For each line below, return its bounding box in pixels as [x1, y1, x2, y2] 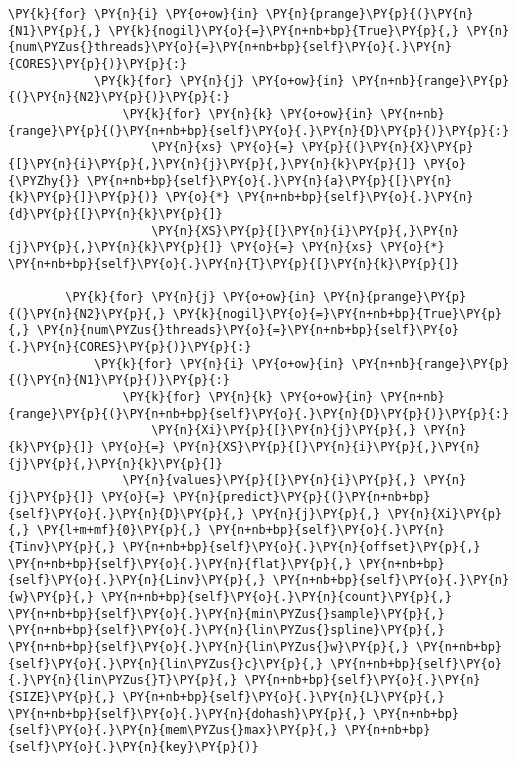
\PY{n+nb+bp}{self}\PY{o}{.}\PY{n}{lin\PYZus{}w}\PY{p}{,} [8, 639, 409, 654]
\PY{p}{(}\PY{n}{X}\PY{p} [301, 140, 474, 155]
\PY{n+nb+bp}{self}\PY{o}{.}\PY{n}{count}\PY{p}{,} [101, 589, 452, 604]
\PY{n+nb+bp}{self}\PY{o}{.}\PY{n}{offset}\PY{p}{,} [122, 540, 481, 554]
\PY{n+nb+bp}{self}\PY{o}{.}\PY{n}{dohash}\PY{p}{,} [8, 706, 366, 721]
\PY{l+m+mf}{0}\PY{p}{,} [36, 523, 202, 538]
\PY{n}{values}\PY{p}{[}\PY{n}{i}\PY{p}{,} [122, 473, 417, 488]
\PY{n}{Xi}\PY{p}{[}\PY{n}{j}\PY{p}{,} [151, 423, 417, 438]
